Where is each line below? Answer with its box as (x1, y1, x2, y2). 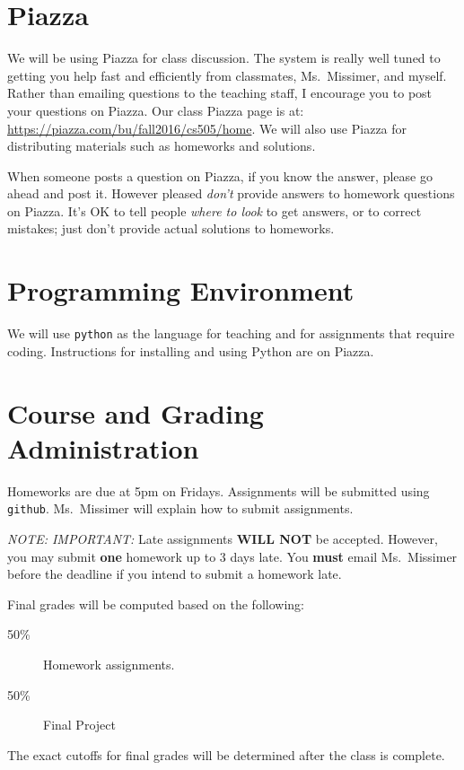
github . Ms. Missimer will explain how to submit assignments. (7, 499, 354, 518)
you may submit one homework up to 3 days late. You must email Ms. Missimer (7, 547, 458, 565)
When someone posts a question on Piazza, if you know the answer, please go (7, 166, 433, 185)
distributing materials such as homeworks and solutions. (7, 136, 316, 155)
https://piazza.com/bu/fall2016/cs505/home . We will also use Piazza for (7, 118, 407, 137)
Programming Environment (7, 272, 355, 309)
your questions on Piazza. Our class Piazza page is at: (7, 101, 304, 119)
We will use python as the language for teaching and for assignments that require (7, 324, 455, 343)
